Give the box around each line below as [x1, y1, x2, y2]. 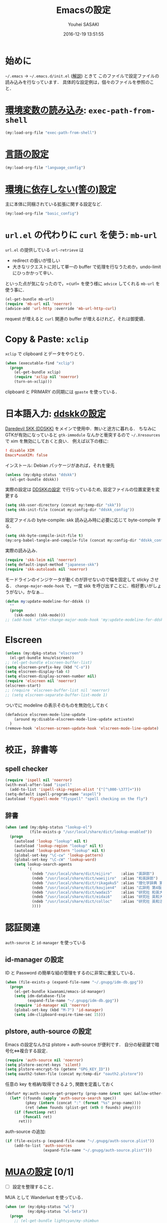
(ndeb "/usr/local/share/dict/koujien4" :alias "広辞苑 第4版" [31, 885, 164, 890]
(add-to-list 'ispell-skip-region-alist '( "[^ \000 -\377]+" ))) [9, 787, 141, 792]
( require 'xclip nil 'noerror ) [14, 375, 79, 380]
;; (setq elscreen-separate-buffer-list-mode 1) [5, 692, 108, 698]
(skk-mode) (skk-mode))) [14, 613, 66, 618]
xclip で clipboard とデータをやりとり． [5, 350, 87, 357]
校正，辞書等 [5, 744, 58, 756]
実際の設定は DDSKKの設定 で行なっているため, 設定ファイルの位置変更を [5, 487, 156, 492]
